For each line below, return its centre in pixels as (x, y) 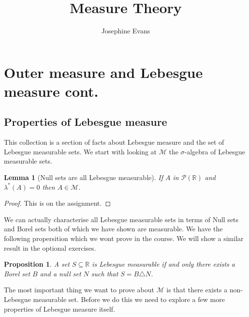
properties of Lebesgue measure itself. (60, 309)
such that (105, 273)
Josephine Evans (126, 31)
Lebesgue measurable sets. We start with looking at (81, 151)
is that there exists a (197, 290)
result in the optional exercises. (50, 248)
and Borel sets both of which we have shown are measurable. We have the (113, 229)
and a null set (60, 273)
